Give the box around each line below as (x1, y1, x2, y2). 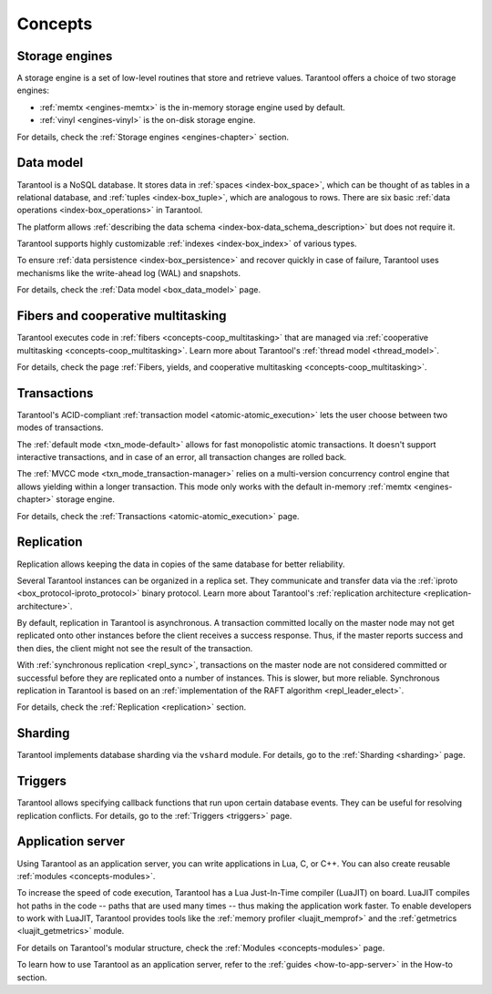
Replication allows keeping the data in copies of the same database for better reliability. (16, 558, 345, 569)
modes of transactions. (16, 422, 104, 433)
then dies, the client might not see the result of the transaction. (16, 642, 253, 653)
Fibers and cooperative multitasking (16, 308, 227, 323)
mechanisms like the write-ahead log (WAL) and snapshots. (16, 267, 241, 278)
